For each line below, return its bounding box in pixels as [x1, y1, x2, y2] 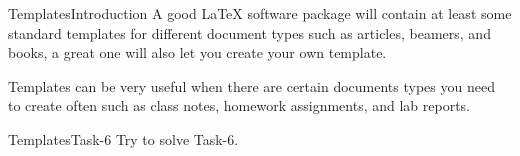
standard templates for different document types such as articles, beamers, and [8, 22, 491, 43]
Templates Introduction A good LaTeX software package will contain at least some [8, 3, 512, 23]
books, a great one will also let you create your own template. [8, 42, 387, 63]
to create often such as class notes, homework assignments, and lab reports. [8, 95, 471, 116]
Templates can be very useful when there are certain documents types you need [8, 75, 495, 96]
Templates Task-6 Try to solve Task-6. [8, 128, 239, 149]
